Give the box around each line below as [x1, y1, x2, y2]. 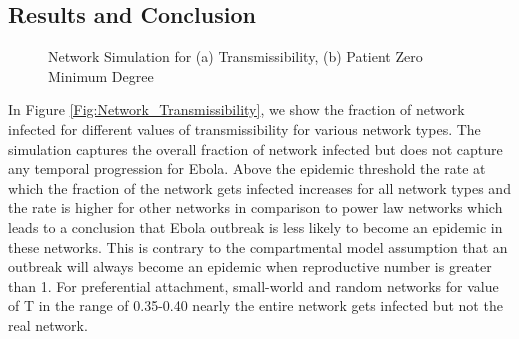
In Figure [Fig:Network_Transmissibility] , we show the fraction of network [8, 99, 465, 120]
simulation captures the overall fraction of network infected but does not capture [8, 138, 503, 159]
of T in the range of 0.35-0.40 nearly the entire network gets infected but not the [8, 295, 503, 316]
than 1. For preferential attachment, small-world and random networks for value [8, 275, 499, 296]
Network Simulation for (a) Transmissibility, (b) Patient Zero [48, 46, 423, 67]
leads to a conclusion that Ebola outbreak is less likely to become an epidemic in [8, 216, 503, 237]
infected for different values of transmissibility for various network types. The [8, 118, 481, 139]
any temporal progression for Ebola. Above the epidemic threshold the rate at [8, 158, 486, 179]
